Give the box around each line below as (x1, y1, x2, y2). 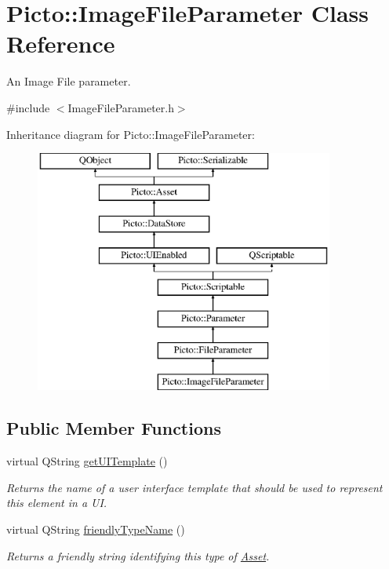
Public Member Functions (6, 416, 221, 440)
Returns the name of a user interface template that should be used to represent (6, 479, 383, 495)
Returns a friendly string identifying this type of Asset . (6, 547, 270, 564)
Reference (6, 27, 115, 60)
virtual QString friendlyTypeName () (6, 521, 185, 538)
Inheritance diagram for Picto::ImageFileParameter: (6, 126, 255, 142)
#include (6, 99, 50, 115)
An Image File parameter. (6, 73, 131, 89)
